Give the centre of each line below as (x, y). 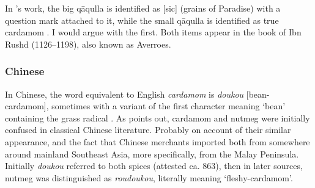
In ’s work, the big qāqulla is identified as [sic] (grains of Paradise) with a (143, 8)
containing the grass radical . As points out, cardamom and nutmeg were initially (157, 117)
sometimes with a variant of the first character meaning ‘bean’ (169, 106)
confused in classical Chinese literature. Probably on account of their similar (148, 130)
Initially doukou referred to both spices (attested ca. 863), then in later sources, (154, 166)
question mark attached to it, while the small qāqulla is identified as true (142, 20)
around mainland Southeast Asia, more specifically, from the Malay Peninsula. (152, 154)
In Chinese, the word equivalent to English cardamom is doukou (124, 94)
